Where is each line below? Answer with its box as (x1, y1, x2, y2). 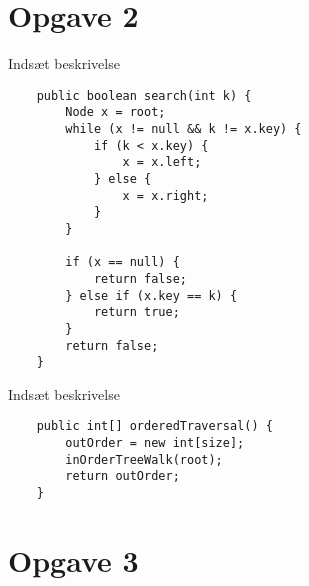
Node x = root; (65, 105, 166, 120)
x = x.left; (122, 155, 202, 170)
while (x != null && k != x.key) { (65, 122, 302, 137)
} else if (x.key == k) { (65, 288, 238, 303)
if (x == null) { (65, 255, 180, 270)
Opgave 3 (8, 539, 139, 580)
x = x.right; (122, 188, 209, 203)
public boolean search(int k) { (36, 88, 252, 103)
